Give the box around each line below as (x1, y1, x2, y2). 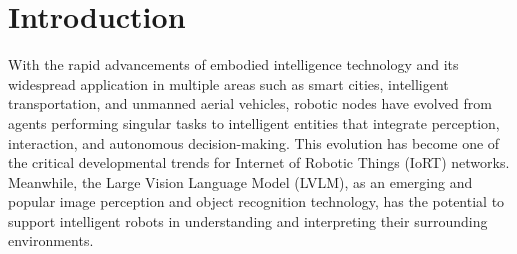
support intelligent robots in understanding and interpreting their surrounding (8, 210, 488, 231)
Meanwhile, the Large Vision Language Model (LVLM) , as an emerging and (8, 171, 473, 192)
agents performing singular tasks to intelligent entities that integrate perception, (8, 112, 500, 133)
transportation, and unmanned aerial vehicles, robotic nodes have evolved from (8, 93, 492, 114)
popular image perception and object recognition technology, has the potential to (8, 191, 505, 212)
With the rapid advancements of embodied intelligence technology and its (8, 54, 459, 75)
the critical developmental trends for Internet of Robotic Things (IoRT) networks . (8, 152, 510, 173)
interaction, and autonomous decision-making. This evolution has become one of (8, 132, 500, 153)
